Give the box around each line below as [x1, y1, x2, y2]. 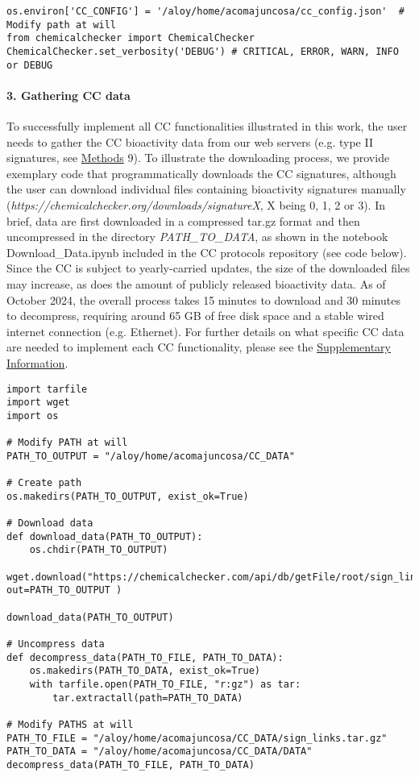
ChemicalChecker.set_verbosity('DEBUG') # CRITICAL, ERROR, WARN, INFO [6, 45, 399, 57]
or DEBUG [6, 59, 53, 71]
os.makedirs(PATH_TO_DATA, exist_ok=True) [29, 665, 260, 677]
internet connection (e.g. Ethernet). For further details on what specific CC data [6, 322, 404, 339]
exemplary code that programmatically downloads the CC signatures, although [6, 164, 396, 181]
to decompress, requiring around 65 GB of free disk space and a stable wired [6, 307, 384, 324]
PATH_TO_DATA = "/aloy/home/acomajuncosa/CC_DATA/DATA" [6, 746, 313, 758]
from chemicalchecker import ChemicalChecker [6, 32, 255, 44]
